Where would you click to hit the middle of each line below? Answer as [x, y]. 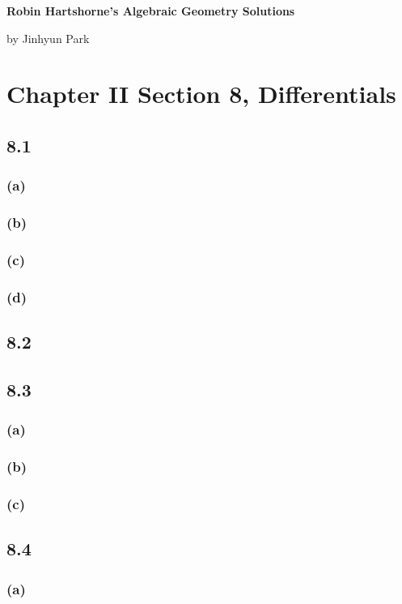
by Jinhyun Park [48, 38]
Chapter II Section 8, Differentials [201, 94]
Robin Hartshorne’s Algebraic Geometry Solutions [151, 11]
